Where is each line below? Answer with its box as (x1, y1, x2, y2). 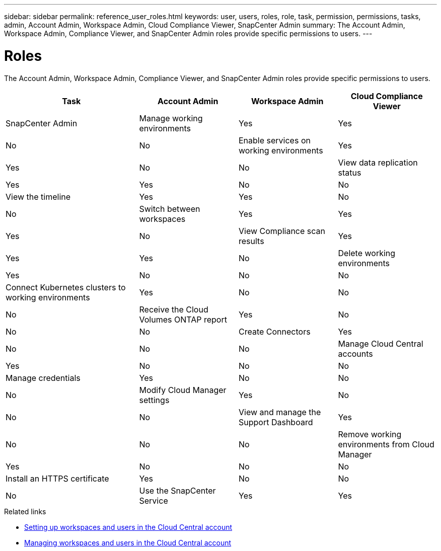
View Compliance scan (239, 225, 325, 236)
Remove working (338, 429, 402, 439)
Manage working (139, 113, 203, 123)
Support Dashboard (239, 417, 313, 427)
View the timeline (6, 191, 71, 202)
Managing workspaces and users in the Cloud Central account (24, 538, 232, 547)
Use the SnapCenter (139, 485, 216, 496)
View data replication (338, 157, 418, 168)
